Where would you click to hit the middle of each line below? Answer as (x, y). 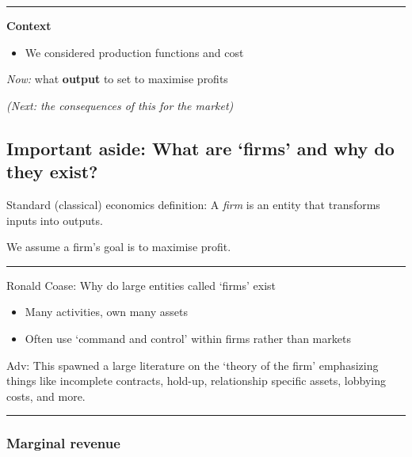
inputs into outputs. (55, 220)
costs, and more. (46, 396)
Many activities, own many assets (107, 312)
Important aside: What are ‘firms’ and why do (200, 148)
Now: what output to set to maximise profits (117, 79)
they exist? (52, 171)
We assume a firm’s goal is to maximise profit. (119, 247)
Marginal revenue (63, 443)
